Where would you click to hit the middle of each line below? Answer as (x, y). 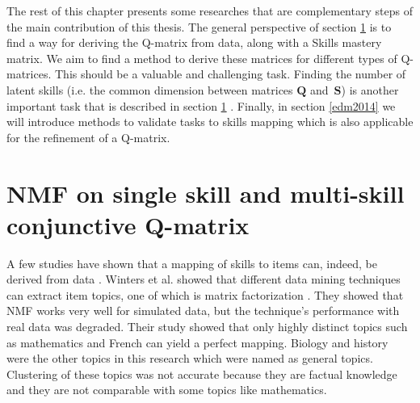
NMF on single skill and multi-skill (206, 193)
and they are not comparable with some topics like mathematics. (167, 390)
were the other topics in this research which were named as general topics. (190, 358)
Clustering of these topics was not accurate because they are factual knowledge (202, 374)
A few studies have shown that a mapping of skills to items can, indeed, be (192, 263)
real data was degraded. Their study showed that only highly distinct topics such (207, 327)
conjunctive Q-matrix (128, 224)
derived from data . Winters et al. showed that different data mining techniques (204, 279)
